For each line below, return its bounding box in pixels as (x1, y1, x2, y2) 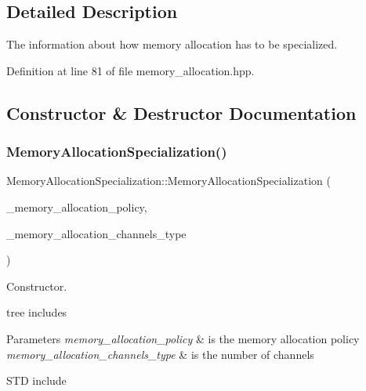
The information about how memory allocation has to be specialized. (6, 36, 338, 52)
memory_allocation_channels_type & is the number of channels (6, 346, 314, 362)
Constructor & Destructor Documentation (6, 100, 357, 125)
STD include (6, 372, 67, 389)
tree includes (6, 304, 67, 320)
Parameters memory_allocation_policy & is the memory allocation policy (6, 330, 360, 346)
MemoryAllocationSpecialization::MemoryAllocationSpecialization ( (6, 172, 331, 189)
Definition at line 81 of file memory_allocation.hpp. (6, 62, 255, 78)
